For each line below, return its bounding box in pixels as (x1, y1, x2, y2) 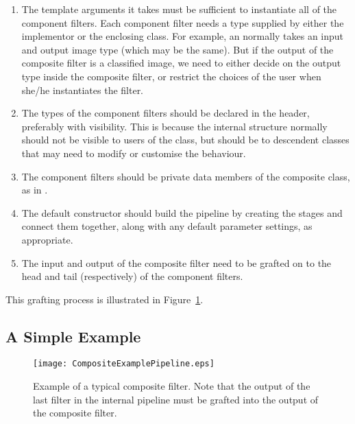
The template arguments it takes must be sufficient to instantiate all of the (21, 2, 337, 16)
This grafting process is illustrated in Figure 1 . (5, 292, 204, 306)
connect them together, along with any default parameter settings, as (21, 219, 313, 233)
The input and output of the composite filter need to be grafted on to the (21, 255, 332, 270)
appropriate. (21, 232, 73, 246)
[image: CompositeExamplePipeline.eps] (33, 359, 215, 369)
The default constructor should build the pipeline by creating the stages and (21, 205, 343, 220)
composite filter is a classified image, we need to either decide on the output (21, 56, 341, 70)
